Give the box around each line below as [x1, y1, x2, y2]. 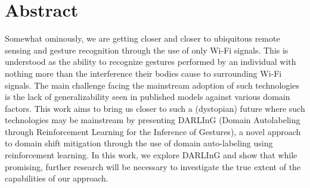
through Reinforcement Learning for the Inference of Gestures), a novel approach [5, 125, 301, 137]
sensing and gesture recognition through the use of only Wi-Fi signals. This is [5, 43, 289, 56]
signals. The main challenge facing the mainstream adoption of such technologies [5, 79, 299, 91]
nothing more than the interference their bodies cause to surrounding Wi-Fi [5, 67, 282, 79]
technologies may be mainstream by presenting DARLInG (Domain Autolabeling [5, 114, 300, 126]
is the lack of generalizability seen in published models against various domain [5, 90, 290, 103]
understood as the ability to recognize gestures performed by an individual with [5, 55, 296, 68]
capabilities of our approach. [5, 172, 108, 184]
